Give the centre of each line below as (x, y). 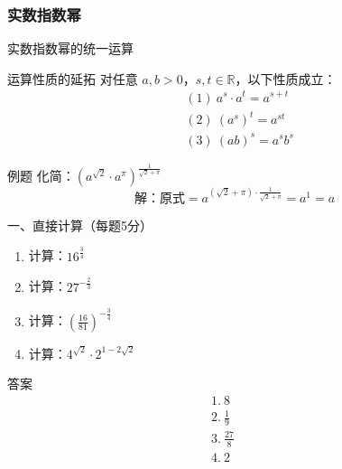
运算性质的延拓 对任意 (73, 78)
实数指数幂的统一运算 (70, 48)
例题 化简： (41, 175)
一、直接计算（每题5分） (80, 225)
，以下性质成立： (286, 78)
